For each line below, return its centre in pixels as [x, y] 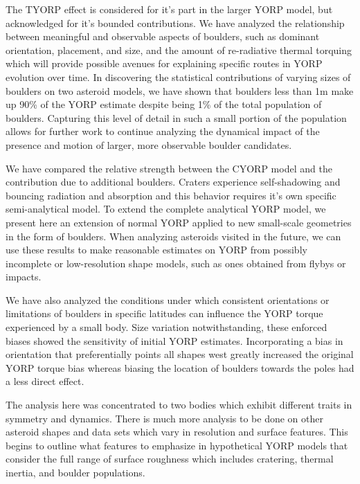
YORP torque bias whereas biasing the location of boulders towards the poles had [180, 367]
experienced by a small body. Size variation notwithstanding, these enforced [166, 327]
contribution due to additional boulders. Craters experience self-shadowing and [173, 182]
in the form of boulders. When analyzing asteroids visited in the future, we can [173, 236]
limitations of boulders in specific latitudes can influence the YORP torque [164, 313]
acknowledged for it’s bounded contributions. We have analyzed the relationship [175, 23]
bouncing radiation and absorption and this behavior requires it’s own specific [171, 195]
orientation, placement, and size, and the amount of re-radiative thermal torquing [179, 50]
